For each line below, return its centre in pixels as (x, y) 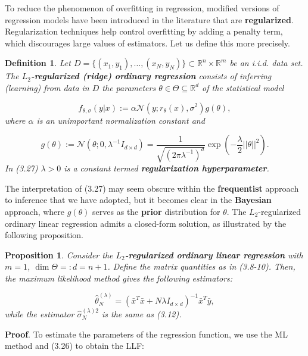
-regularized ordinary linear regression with (214, 254)
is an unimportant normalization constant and (121, 120)
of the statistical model (243, 87)
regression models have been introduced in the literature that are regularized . (149, 19)
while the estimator (40, 313)
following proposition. (44, 235)
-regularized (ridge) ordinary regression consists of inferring (151, 76)
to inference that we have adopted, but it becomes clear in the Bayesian (138, 200)
